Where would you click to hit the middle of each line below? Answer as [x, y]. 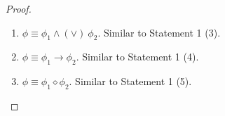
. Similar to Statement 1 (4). [137, 57]
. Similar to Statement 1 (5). [130, 81]
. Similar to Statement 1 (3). [159, 32]
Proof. [19, 8]
